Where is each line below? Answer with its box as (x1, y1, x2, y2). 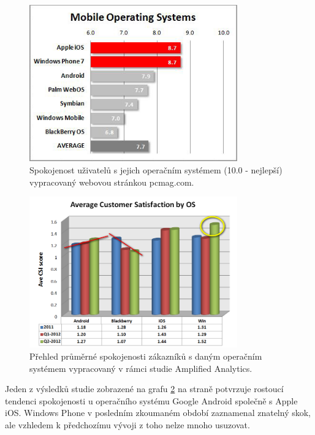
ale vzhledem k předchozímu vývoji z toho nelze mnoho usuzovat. (5, 418, 250, 431)
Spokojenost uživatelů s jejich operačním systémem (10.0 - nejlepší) (29, 163, 283, 176)
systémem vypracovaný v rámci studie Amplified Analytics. (29, 361, 252, 374)
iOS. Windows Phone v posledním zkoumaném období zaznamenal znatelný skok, (5, 406, 311, 419)
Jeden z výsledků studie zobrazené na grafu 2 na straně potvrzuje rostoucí (5, 382, 284, 395)
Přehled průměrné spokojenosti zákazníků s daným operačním (29, 350, 262, 363)
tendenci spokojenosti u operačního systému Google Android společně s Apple (5, 394, 298, 407)
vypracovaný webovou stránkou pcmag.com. (29, 175, 194, 188)
